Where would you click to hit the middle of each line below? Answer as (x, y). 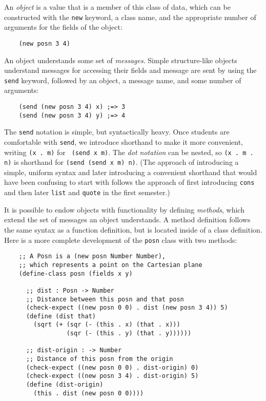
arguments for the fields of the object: (63, 27)
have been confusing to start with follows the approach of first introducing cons (129, 182)
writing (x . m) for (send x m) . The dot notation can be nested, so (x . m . (129, 152)
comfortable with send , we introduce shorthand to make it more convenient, (124, 141)
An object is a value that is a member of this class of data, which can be (117, 7)
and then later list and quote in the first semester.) (87, 192)
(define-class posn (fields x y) (76, 273)
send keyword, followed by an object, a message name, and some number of (123, 80)
